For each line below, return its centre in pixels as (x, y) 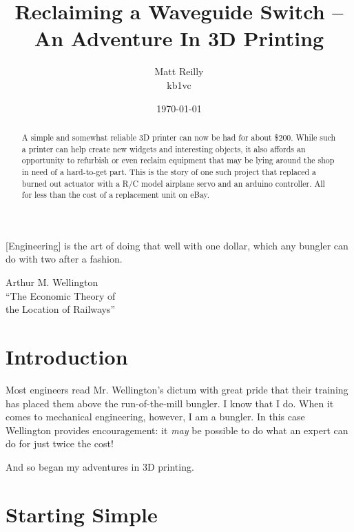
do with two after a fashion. (64, 259)
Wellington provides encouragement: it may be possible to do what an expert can (177, 430)
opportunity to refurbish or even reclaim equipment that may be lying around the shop (178, 160)
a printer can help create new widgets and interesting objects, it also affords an (164, 149)
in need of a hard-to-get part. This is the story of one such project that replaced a (169, 171)
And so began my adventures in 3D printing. (100, 466)
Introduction (67, 356)
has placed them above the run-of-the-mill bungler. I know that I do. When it (170, 403)
